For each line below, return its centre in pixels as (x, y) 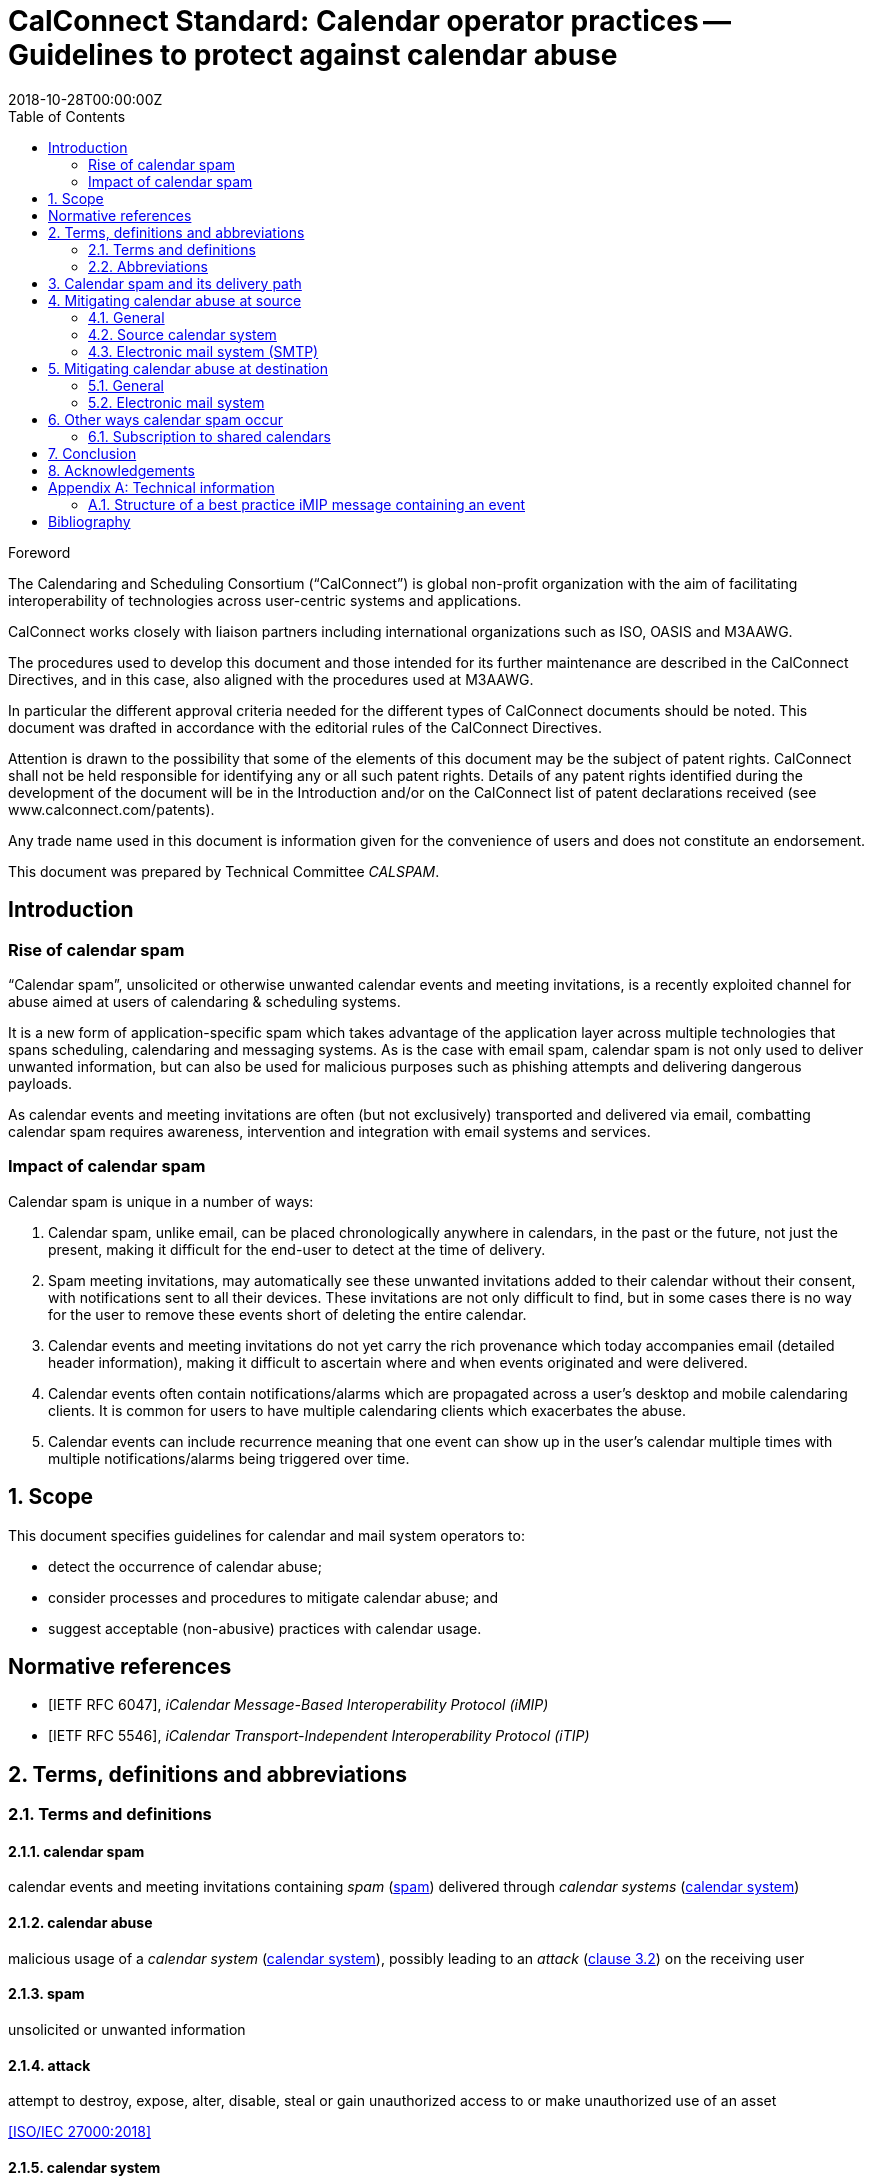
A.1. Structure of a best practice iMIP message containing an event (306, 504)
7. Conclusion (92, 453)
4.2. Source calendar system (182, 334)
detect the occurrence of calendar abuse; (185, 1566)
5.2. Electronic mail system (176, 402)
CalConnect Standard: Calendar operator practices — (370, 21)
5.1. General (126, 385)
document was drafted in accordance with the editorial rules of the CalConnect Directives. (305, 727)
